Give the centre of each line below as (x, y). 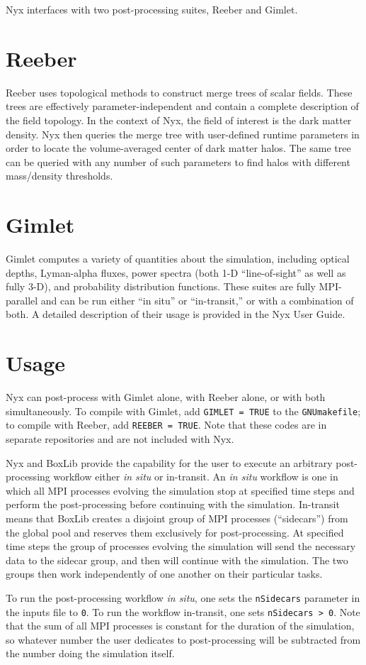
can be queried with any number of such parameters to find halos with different (178, 161)
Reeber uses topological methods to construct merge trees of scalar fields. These (179, 92)
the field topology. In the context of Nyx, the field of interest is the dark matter (179, 120)
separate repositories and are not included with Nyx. (120, 439)
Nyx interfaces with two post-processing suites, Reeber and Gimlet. (152, 9)
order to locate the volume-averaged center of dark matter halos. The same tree (178, 148)
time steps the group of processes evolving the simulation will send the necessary (181, 546)
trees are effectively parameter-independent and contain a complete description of (182, 106)
